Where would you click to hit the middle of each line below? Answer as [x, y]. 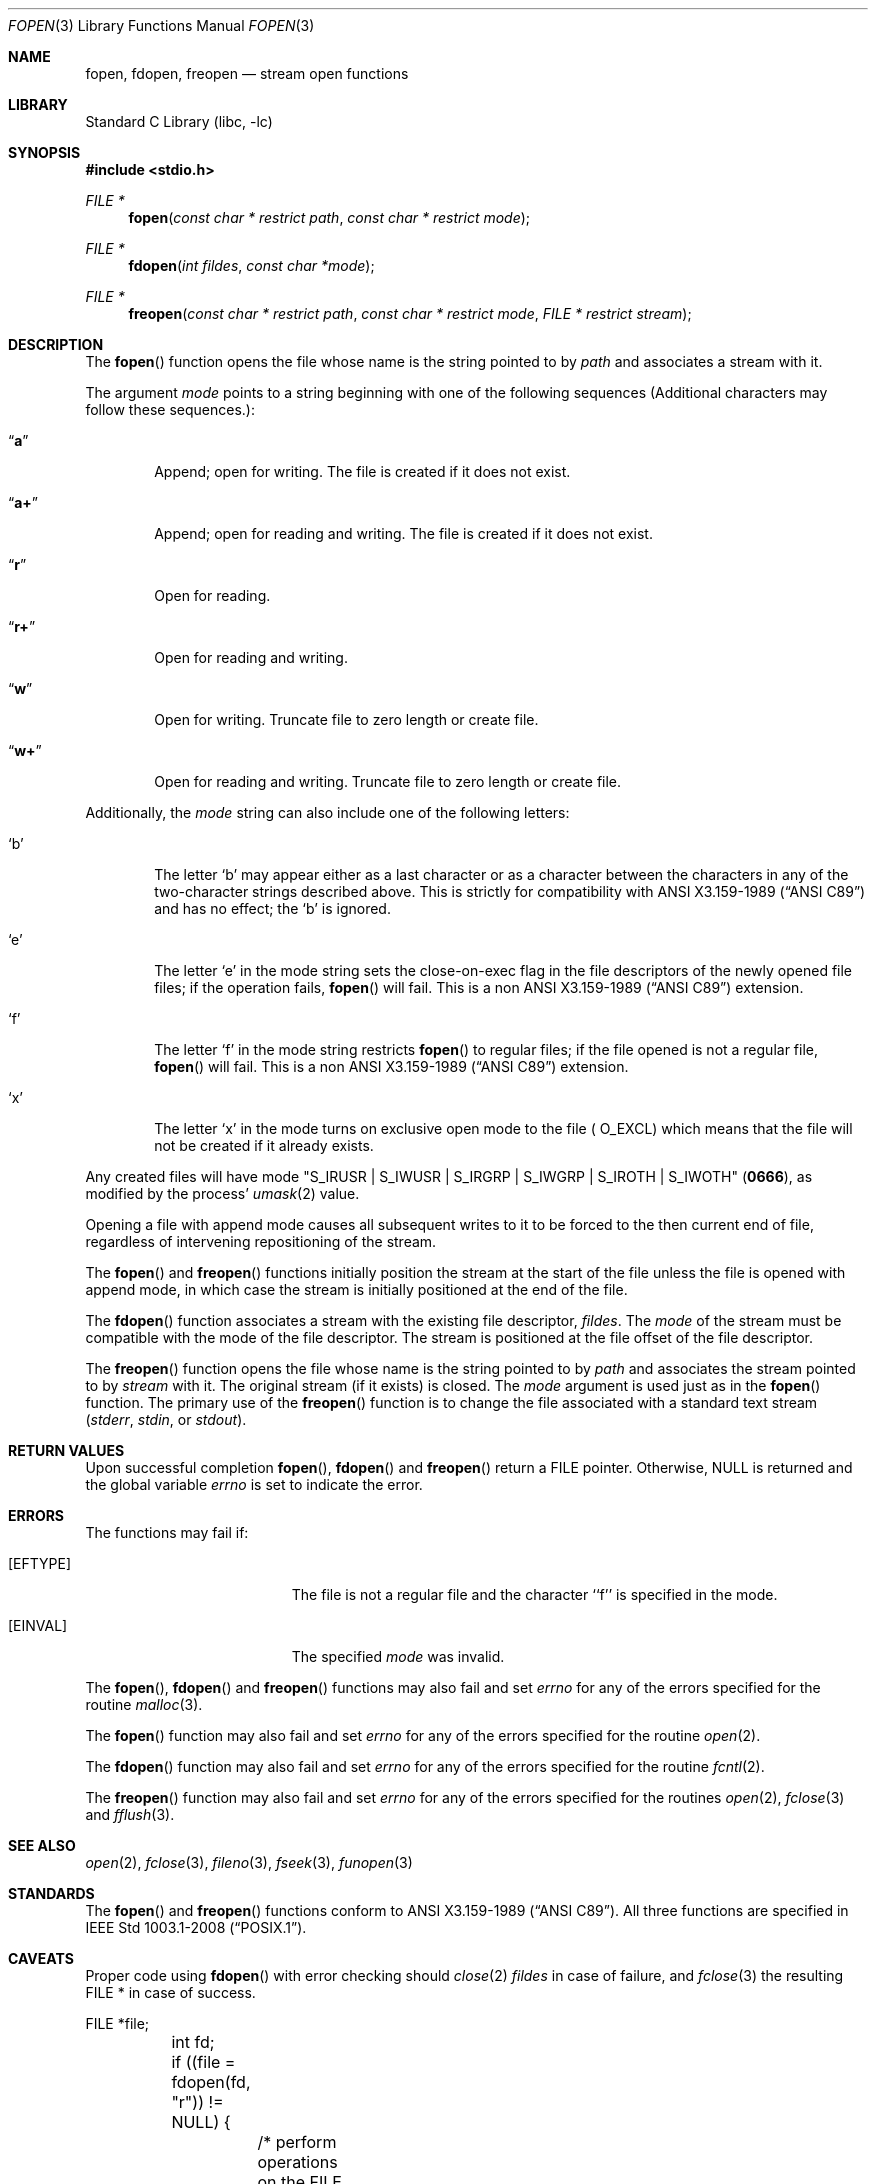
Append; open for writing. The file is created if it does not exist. [362, 471]
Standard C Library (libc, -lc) [179, 121]
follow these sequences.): [170, 409]
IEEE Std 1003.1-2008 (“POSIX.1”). [196, 1927]
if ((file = [203, 2062]
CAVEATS [41, 1958]
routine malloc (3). [144, 1704]
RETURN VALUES [66, 1450]
